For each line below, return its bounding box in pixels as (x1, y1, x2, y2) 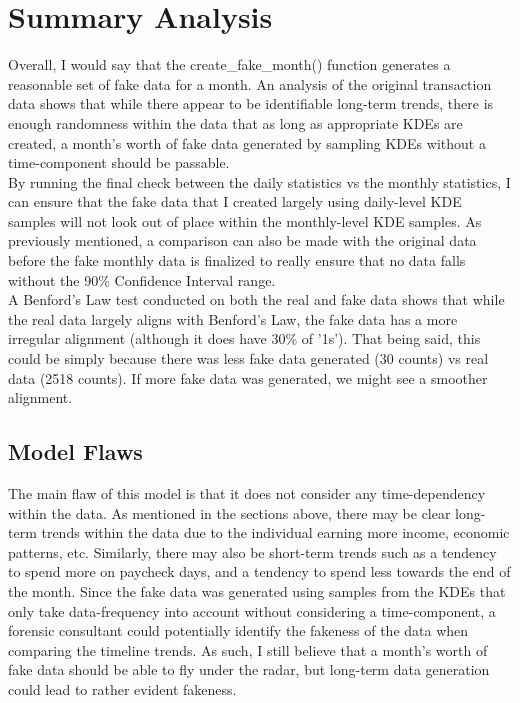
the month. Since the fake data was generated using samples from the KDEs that (8, 580, 506, 601)
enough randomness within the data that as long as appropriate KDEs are (8, 112, 463, 133)
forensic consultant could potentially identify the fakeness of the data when (8, 620, 469, 641)
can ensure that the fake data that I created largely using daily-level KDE (8, 191, 462, 212)
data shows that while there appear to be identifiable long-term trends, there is (8, 93, 494, 114)
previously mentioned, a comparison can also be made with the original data (8, 230, 477, 251)
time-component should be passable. (8, 152, 230, 173)
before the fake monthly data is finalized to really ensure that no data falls (8, 250, 466, 271)
